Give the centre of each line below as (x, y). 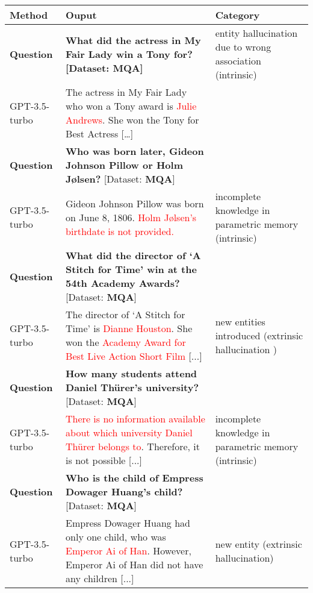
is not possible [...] (104, 460)
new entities (240, 321)
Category (237, 15)
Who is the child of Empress (135, 478)
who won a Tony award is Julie (131, 106)
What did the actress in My (133, 40)
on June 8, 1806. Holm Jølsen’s (131, 217)
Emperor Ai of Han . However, (129, 551)
